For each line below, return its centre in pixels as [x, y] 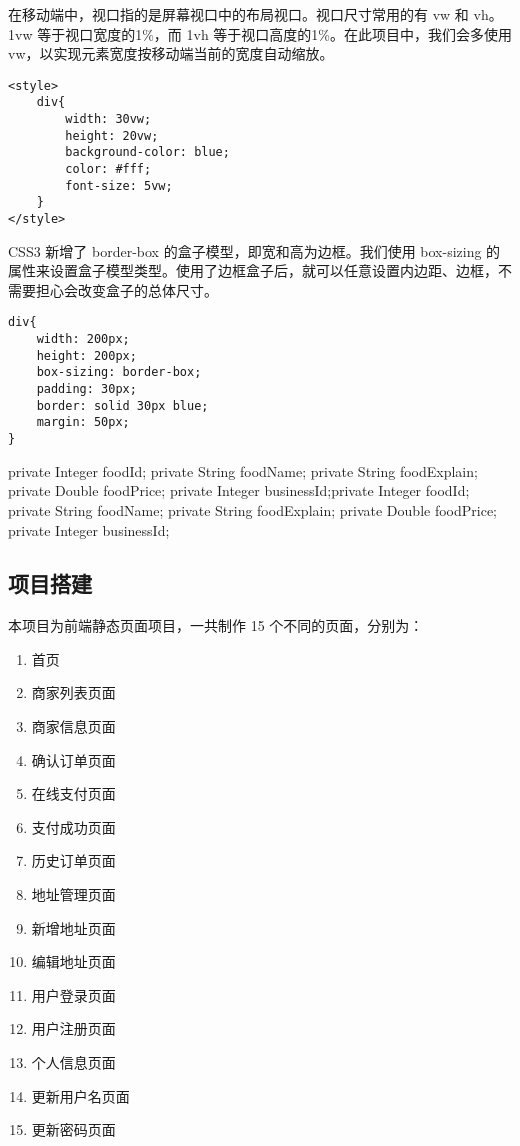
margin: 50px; [83, 422]
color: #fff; [108, 169]
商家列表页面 [73, 692]
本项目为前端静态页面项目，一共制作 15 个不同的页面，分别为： [216, 625]
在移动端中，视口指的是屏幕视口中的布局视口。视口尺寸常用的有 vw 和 [238, 14]
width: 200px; [83, 339]
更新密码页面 [73, 1129]
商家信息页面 [73, 726]
